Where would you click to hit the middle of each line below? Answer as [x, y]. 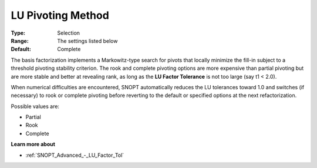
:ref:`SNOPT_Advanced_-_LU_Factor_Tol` [75, 155]
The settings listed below [87, 41]
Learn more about [33, 145]
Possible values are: [35, 106]
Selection [69, 33]
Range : [20, 41]
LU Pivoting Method [60, 15]
